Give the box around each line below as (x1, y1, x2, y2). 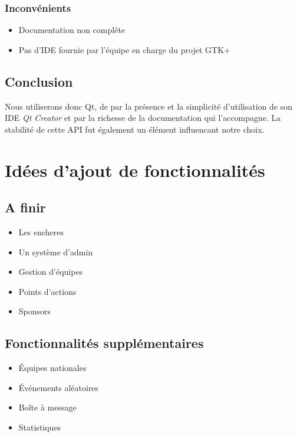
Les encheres (18, 225, 64, 238)
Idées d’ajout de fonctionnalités (5, 157, 265, 182)
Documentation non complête (18, 24, 126, 36)
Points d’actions (18, 285, 77, 297)
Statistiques (18, 420, 61, 433)
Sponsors (18, 305, 51, 317)
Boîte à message (18, 401, 77, 413)
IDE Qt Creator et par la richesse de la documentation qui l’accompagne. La (5, 111, 281, 124)
